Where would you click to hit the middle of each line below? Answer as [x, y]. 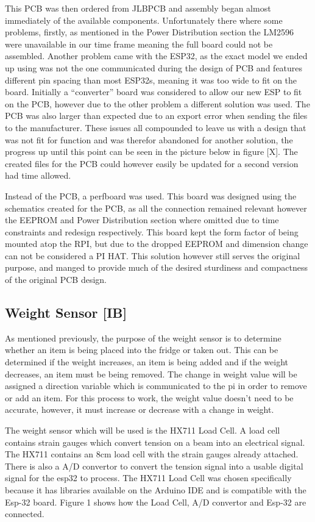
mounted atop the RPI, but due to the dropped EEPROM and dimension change [157, 244]
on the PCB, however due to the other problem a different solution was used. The [157, 103]
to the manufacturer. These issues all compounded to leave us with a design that [156, 127]
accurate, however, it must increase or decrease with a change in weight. [140, 409]
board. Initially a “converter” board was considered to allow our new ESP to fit [154, 92]
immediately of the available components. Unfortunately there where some [144, 20]
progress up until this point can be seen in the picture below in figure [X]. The [151, 152]
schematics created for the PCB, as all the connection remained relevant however [156, 208]
